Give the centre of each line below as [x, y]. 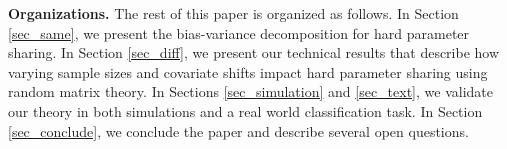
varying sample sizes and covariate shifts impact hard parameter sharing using [248, 71]
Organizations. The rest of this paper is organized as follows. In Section [233, 13]
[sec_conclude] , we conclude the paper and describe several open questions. [238, 130]
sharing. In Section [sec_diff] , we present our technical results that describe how [254, 52]
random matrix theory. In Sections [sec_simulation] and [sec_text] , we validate [251, 91]
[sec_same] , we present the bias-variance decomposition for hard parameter [239, 32]
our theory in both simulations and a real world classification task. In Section [245, 110]
